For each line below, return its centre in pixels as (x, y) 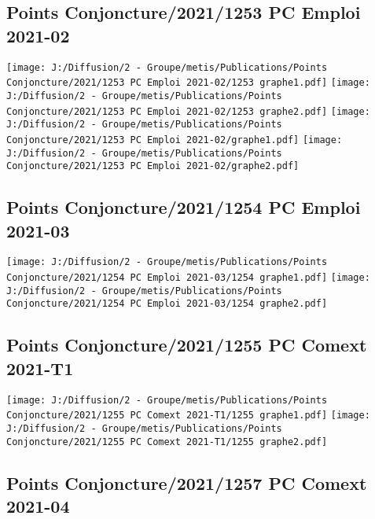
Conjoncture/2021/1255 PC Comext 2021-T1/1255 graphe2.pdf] (167, 442)
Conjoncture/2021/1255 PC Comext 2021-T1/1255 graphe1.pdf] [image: (188, 416)
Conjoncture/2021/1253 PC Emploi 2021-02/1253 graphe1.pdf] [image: (188, 83)
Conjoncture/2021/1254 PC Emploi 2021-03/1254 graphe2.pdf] (167, 304)
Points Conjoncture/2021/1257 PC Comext (187, 482)
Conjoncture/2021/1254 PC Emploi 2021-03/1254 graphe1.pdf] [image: (188, 278)
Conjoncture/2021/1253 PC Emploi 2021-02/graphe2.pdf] (153, 166)
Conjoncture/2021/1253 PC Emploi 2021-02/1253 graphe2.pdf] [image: (188, 111)
